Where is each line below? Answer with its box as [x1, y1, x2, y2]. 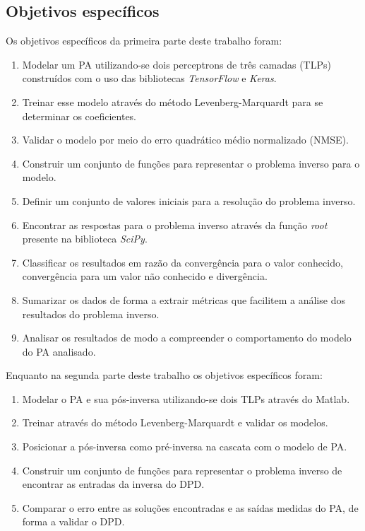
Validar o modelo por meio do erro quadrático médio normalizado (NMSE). [22, 132, 349, 147]
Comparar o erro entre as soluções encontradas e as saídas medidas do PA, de [22, 500, 359, 515]
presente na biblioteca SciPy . [22, 231, 148, 246]
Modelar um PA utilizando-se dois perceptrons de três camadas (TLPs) [22, 57, 331, 71]
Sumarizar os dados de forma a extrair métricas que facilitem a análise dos [22, 292, 345, 307]
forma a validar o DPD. [22, 514, 125, 529]
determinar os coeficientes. [22, 108, 137, 123]
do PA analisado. [22, 344, 96, 358]
